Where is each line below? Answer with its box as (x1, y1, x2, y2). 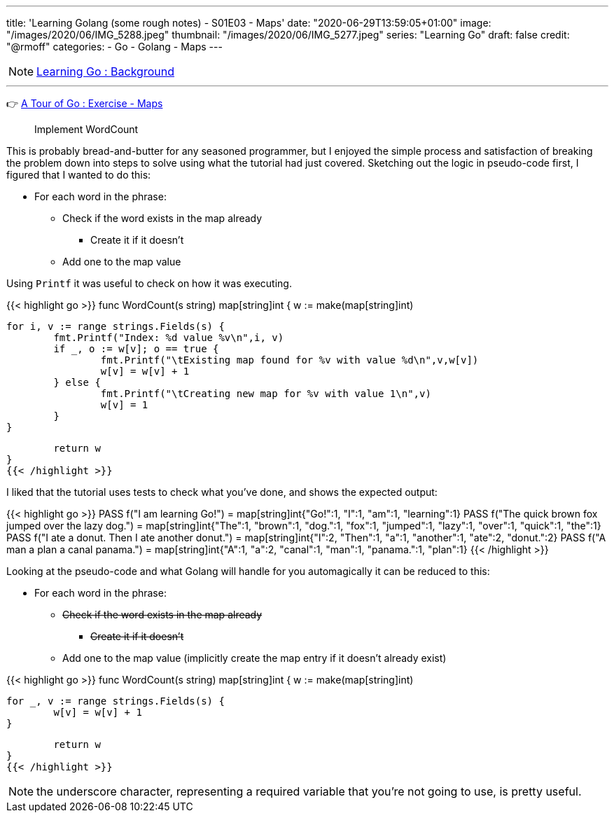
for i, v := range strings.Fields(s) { (6, 321, 225, 332)
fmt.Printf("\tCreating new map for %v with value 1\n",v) (100, 388, 431, 399)
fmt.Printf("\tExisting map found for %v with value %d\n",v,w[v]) (100, 354, 479, 366)
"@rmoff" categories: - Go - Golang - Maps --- (6, 41, 223, 53)
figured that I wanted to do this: (6, 169, 151, 181)
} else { (53, 377, 101, 388)
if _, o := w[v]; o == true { (53, 343, 219, 354)
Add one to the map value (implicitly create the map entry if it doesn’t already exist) (62, 652, 447, 664)
